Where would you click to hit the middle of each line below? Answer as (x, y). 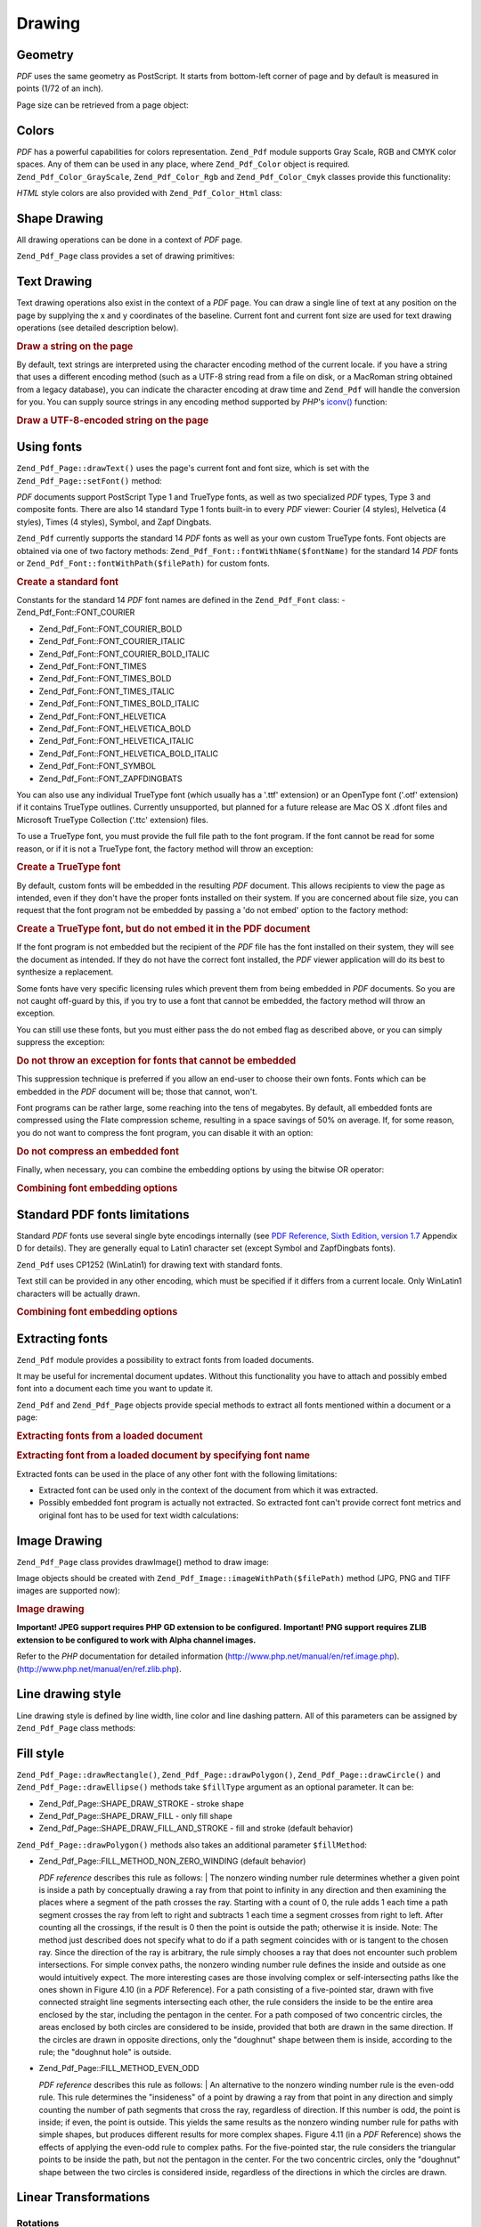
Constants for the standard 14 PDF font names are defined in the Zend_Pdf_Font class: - (181, 600)
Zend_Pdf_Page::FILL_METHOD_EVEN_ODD (119, 2068)
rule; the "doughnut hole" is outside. (105, 2052)
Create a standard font (68, 582)
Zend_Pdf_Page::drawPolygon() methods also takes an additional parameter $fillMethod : (192, 1845)
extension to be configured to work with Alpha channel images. (136, 1640)
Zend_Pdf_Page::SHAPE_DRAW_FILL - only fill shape (136, 1816)
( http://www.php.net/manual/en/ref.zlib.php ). (99, 1668)
